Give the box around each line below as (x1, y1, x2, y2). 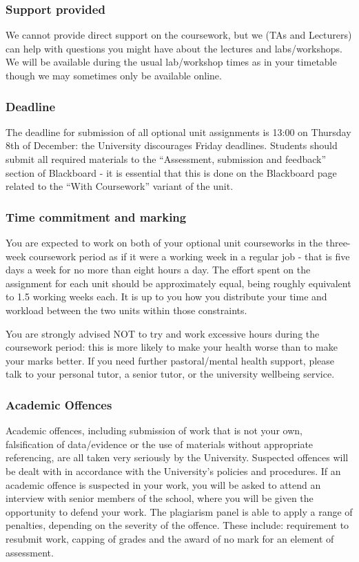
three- (325, 235, 351, 249)
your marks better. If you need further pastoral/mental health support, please (6, 353, 335, 367)
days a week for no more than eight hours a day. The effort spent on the (6, 262, 311, 277)
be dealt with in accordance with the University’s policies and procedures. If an (6, 463, 341, 478)
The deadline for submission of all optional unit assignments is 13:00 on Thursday (6, 124, 351, 139)
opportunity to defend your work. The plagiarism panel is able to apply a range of (6, 504, 353, 519)
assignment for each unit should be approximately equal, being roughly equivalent (6, 275, 351, 290)
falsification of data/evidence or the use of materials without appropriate (6, 436, 314, 451)
